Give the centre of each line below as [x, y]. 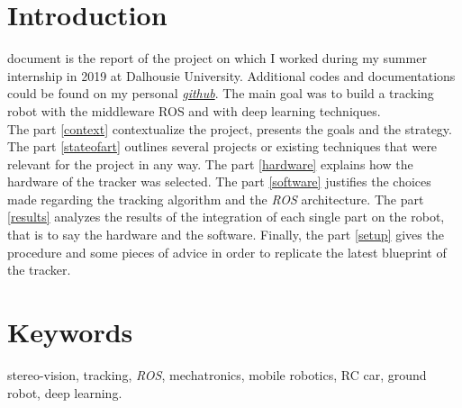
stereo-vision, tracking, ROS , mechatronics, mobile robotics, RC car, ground [217, 374]
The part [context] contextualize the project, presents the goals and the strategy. [230, 128]
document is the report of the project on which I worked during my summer [217, 58]
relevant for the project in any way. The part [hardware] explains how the [210, 163]
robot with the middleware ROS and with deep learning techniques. [194, 110]
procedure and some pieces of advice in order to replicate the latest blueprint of [227, 252]
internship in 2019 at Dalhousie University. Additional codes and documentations [231, 75]
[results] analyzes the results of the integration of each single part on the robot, [226, 217]
